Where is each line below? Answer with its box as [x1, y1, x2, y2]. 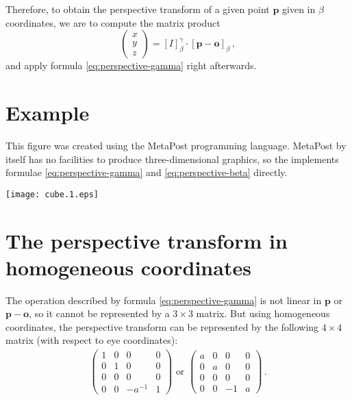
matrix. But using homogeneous [196, 306, 330, 321]
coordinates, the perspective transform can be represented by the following [5, 319, 319, 334]
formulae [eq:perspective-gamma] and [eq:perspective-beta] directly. [5, 165, 288, 179]
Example [5, 98, 90, 126]
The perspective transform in [5, 226, 288, 254]
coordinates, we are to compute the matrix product [5, 15, 221, 29]
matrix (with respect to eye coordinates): [5, 333, 178, 347]
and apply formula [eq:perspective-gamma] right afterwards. [5, 58, 257, 73]
